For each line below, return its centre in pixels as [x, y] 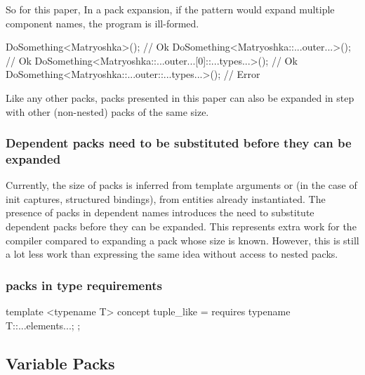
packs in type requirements [84, 285]
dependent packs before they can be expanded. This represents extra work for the [181, 226]
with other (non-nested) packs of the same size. [107, 111]
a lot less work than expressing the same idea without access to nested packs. [172, 254]
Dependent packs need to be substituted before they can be [179, 143]
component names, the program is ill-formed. [102, 23]
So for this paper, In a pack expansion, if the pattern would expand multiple [170, 9]
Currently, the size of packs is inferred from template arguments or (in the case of [181, 185]
